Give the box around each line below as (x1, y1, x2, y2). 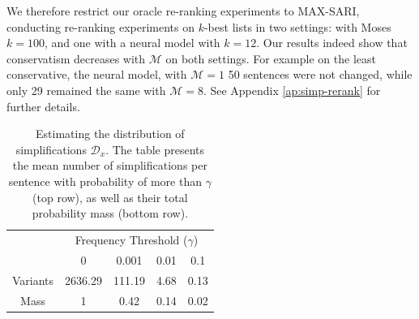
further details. (6, 97, 80, 114)
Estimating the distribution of (36, 125, 185, 142)
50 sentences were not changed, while (228, 66, 413, 83)
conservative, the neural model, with (6, 66, 187, 83)
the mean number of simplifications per (12, 157, 207, 174)
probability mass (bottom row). (32, 205, 189, 222)
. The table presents (105, 140, 205, 157)
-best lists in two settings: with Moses (203, 18, 391, 35)
